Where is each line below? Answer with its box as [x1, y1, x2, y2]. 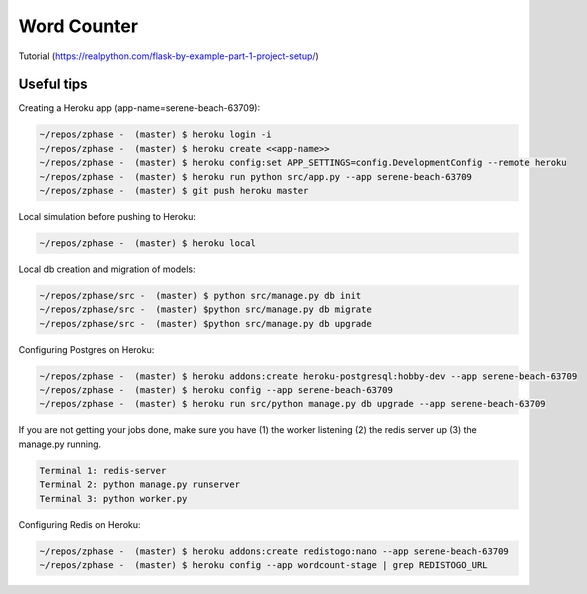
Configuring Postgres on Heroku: [18, 343, 155, 355]
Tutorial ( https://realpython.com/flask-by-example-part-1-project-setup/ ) [18, 50, 319, 62]
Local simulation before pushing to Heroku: [18, 210, 197, 222]
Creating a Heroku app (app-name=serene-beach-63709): [18, 102, 260, 114]
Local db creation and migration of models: [18, 263, 196, 275]
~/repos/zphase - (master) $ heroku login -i [39, 129, 272, 140]
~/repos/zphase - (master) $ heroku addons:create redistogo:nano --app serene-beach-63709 [39, 545, 509, 557]
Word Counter [18, 15, 139, 37]
